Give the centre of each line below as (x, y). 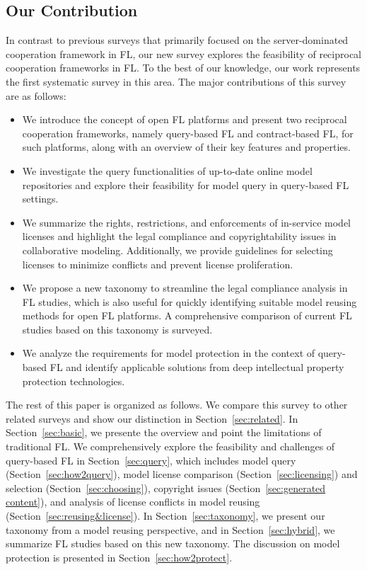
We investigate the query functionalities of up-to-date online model (167, 170)
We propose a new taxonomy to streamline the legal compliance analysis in (185, 288)
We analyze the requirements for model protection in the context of (169, 353)
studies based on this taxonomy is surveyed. (117, 329)
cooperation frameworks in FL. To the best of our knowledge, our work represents (183, 68)
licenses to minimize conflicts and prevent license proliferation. (158, 264)
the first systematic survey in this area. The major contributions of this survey (176, 81)
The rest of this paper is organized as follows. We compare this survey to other (177, 405)
